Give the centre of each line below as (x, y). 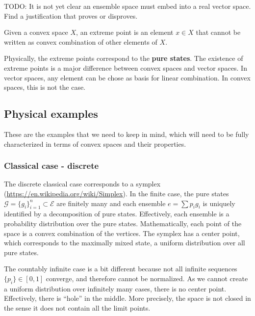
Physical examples (51, 114)
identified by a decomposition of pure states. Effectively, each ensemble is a (117, 214)
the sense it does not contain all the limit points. (77, 307)
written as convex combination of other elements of (81, 41)
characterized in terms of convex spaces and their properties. (95, 144)
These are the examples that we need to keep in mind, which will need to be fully (127, 134)
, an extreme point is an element (125, 32)
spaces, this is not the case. (45, 87)
